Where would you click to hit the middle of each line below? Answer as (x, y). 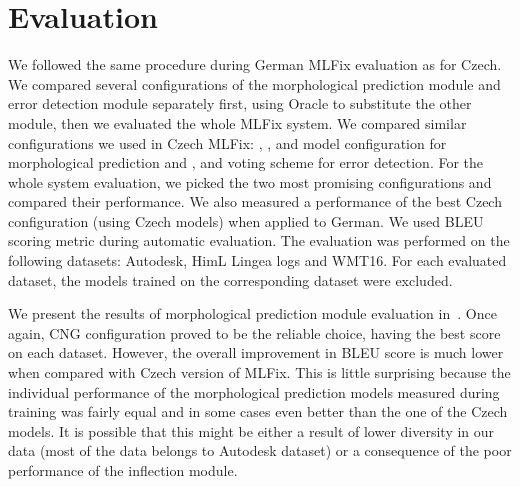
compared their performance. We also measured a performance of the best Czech (255, 201)
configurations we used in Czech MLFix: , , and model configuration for (227, 142)
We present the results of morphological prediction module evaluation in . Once (252, 313)
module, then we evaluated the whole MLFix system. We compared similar (237, 122)
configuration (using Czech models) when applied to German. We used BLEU (246, 220)
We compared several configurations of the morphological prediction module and (254, 83)
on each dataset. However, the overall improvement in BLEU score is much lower (256, 352)
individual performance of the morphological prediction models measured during (254, 391)
